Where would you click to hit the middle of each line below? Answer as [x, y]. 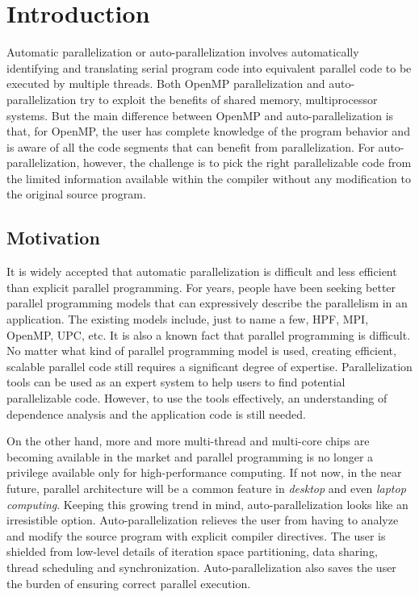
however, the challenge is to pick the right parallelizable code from [247, 163]
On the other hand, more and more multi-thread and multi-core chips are [188, 441]
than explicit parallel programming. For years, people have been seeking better [201, 287]
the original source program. [76, 194]
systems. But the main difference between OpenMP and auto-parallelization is [200, 115]
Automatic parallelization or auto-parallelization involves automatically [183, 52]
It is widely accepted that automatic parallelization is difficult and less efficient [202, 271]
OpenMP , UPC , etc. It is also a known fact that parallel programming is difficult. [209, 334]
